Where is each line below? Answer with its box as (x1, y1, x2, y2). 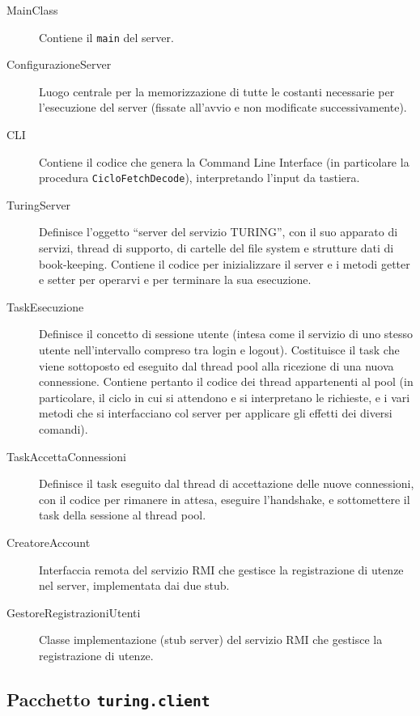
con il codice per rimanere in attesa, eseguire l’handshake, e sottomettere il (39, 490, 410, 507)
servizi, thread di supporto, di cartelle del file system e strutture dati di (39, 239, 394, 256)
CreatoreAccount (6, 533, 91, 550)
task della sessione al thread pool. (39, 506, 206, 523)
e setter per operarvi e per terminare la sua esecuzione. (39, 271, 312, 288)
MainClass (6, 2, 58, 18)
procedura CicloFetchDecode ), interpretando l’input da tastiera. (39, 169, 360, 186)
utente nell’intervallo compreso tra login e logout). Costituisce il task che (39, 341, 400, 358)
